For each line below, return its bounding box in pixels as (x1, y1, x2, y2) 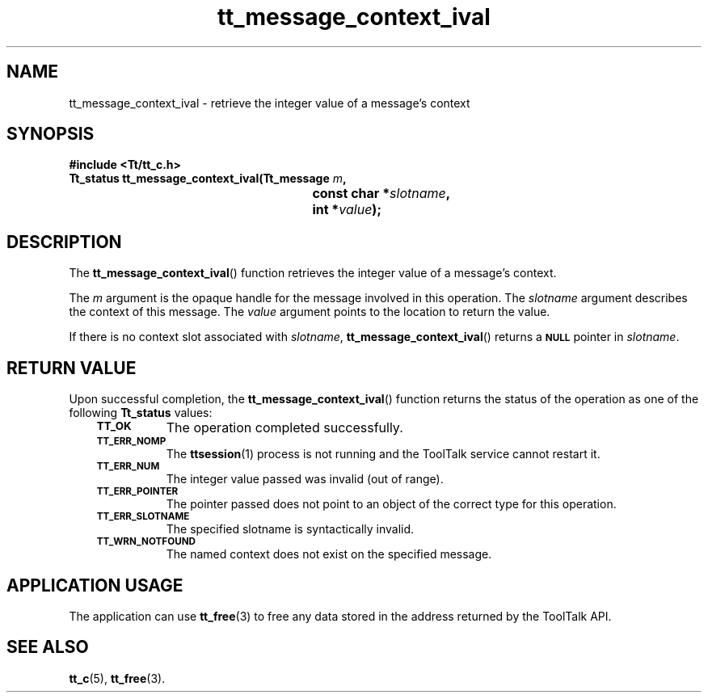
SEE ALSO (6, 637, 89, 658)
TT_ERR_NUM (96, 461, 160, 473)
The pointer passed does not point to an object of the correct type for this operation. (166, 497, 617, 512)
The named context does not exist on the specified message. (166, 547, 492, 562)
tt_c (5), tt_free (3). (69, 671, 166, 685)
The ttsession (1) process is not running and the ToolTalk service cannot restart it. (166, 447, 601, 461)
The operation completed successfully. (166, 419, 403, 436)
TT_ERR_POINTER (96, 486, 179, 498)
